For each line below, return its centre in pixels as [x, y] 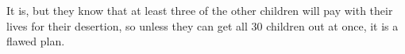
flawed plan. [36, 41]
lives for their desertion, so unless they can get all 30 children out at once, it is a [202, 25]
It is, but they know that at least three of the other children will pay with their [200, 10]
